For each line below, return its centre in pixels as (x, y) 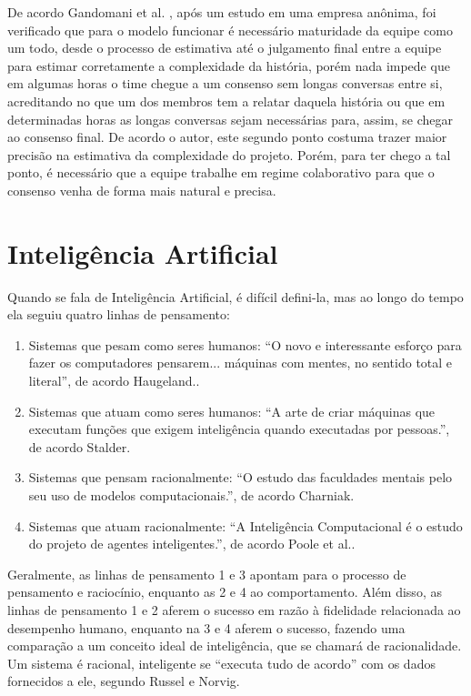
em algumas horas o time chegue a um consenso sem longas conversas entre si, (225, 83)
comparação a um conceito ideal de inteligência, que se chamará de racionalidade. (235, 646)
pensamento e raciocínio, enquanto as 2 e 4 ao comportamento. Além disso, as (225, 592)
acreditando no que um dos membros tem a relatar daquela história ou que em (226, 101)
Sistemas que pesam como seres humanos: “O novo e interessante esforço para (245, 344)
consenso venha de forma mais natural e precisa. (142, 190)
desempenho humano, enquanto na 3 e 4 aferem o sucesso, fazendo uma (206, 627)
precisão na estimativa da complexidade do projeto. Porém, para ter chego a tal (229, 154)
